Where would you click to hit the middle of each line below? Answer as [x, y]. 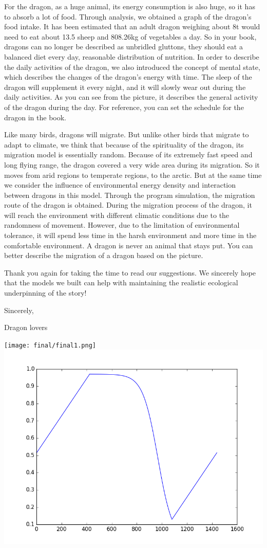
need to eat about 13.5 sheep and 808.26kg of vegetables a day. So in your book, [130, 36]
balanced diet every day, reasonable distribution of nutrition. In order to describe [132, 56]
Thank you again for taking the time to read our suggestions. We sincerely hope [130, 272]
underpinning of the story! [45, 293]
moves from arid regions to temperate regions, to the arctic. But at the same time [133, 175]
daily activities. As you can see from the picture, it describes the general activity [131, 97]
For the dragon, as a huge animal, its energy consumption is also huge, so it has [130, 6]
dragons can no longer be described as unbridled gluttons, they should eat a [123, 47]
